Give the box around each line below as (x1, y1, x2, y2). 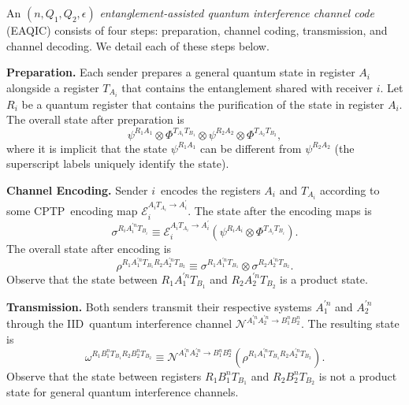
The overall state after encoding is (6, 240, 172, 257)
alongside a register (6, 79, 99, 95)
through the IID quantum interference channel (6, 315, 232, 332)
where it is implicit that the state (6, 139, 167, 156)
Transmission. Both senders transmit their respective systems (6, 298, 312, 314)
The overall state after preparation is (6, 111, 184, 128)
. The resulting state (301, 315, 400, 332)
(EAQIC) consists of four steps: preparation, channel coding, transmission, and (6, 22, 388, 38)
